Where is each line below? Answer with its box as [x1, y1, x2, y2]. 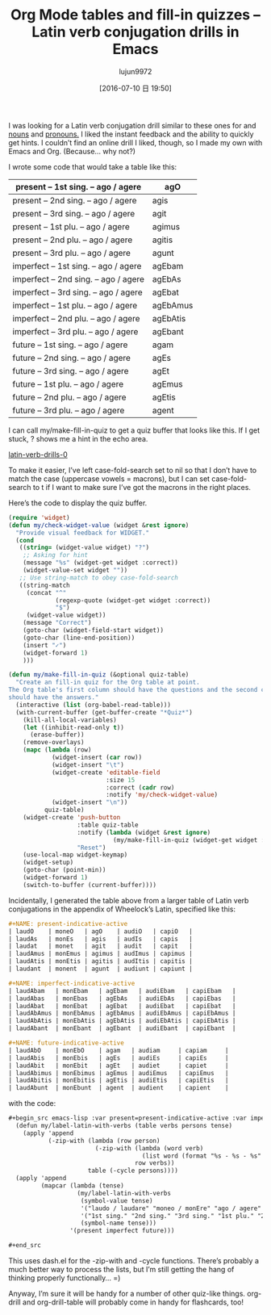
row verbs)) [134, 1159, 175, 1167]
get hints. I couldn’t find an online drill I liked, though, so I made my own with [8, 137, 263, 147]
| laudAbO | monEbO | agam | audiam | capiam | [8, 1046, 229, 1054]
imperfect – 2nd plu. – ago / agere [12, 312, 140, 324]
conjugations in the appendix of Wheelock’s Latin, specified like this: [8, 904, 236, 914]
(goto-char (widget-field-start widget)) [23, 626, 164, 634]
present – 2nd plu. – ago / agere [12, 234, 133, 245]
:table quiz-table [77, 821, 139, 829]
